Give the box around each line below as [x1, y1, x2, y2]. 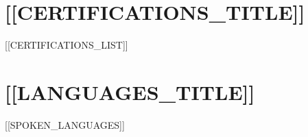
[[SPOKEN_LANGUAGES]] [5, 117, 125, 132]
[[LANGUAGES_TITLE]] [5, 77, 255, 105]
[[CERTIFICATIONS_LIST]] [5, 38, 128, 52]
